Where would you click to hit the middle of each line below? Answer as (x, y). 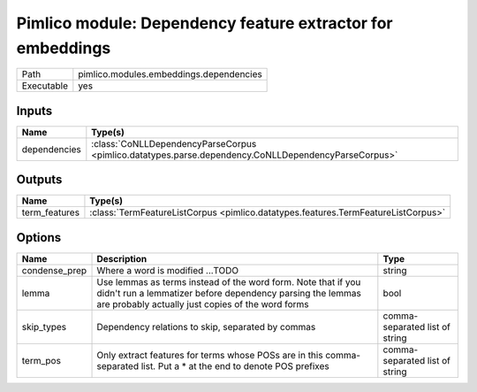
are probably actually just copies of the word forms (203, 304)
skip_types (44, 327)
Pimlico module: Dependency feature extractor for (204, 23)
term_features (50, 212)
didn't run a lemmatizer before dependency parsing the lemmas (229, 293)
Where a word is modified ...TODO (168, 270)
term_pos (42, 360)
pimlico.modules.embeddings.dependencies (170, 74)
